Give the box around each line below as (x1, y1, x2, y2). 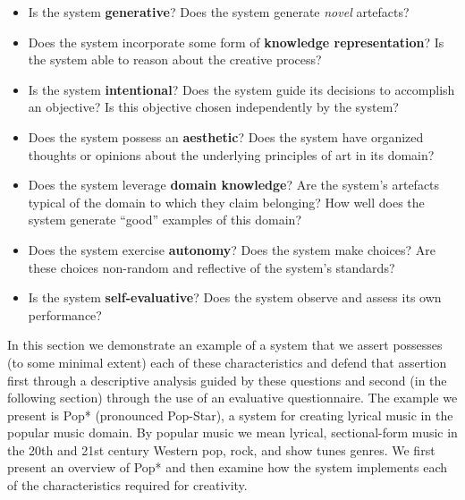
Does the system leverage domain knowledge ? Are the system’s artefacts (28, 175, 440, 194)
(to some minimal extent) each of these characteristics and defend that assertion (7, 352, 447, 371)
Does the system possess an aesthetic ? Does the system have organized (28, 127, 424, 146)
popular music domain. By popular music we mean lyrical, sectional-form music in (7, 423, 458, 442)
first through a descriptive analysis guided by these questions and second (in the (7, 370, 447, 389)
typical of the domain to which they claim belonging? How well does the (28, 192, 425, 211)
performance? (28, 305, 102, 324)
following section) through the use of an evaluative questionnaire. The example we (7, 388, 458, 407)
